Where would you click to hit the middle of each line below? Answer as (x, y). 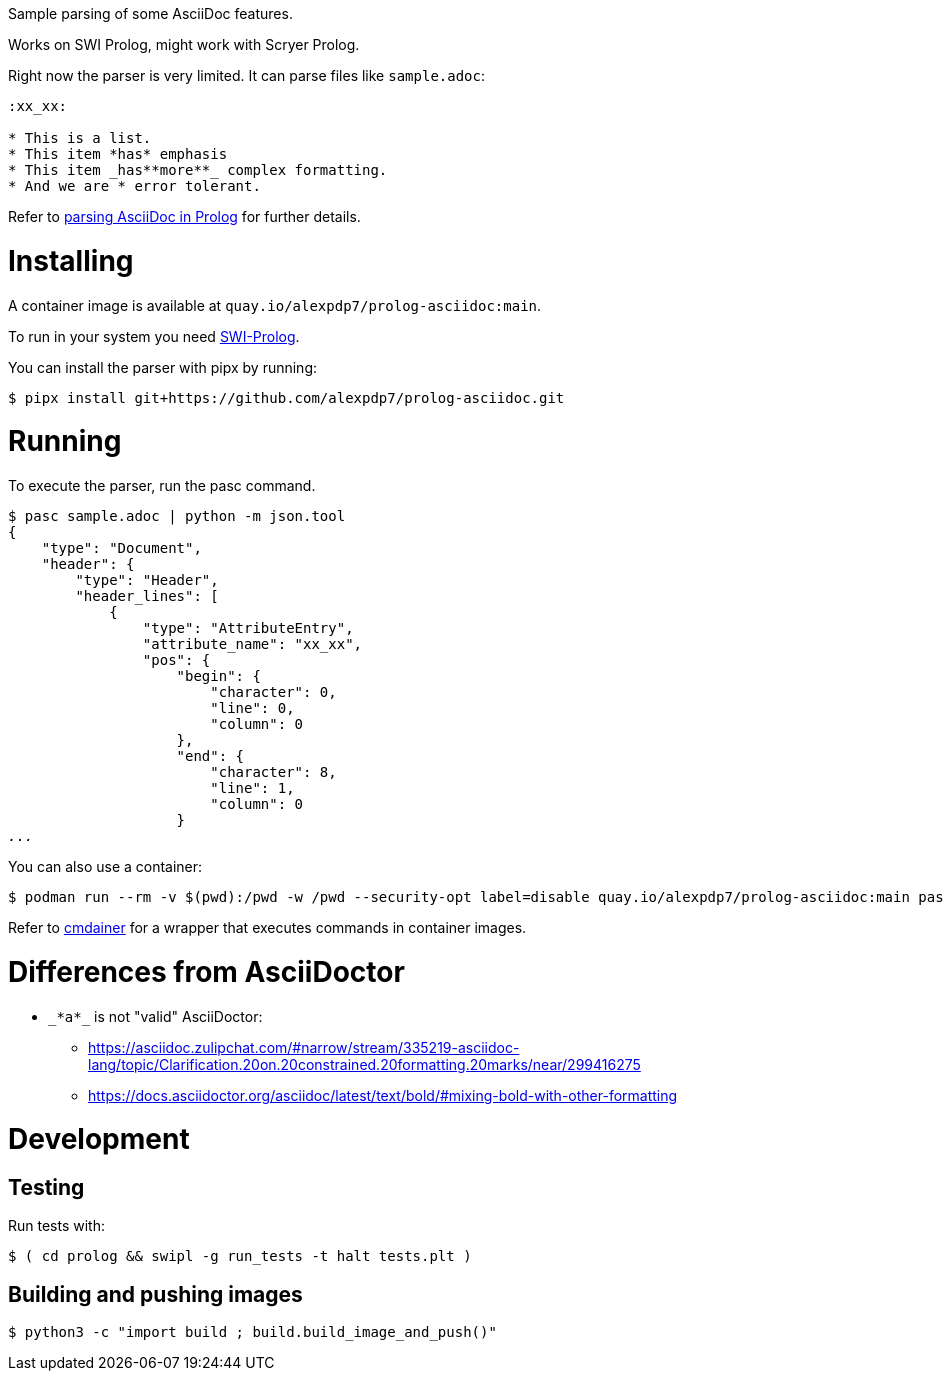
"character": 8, (273, 772)
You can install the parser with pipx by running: (163, 367)
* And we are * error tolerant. (134, 186)
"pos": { (176, 660)
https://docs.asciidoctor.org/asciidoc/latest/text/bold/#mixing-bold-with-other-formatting (383, 1095)
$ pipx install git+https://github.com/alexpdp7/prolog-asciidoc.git (286, 397)
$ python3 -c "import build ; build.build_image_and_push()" (252, 1332)
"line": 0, (252, 708)
